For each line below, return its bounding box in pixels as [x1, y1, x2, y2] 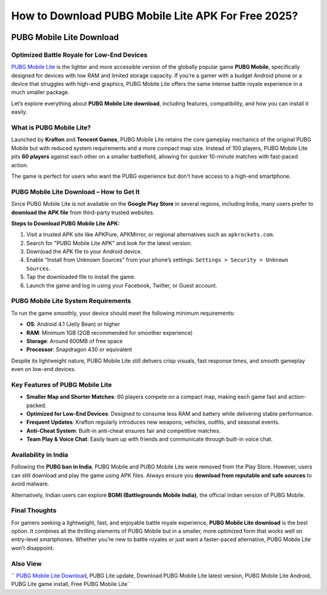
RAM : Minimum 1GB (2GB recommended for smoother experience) [26, 329, 193, 336]
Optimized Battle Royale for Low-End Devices [11, 50, 148, 59]
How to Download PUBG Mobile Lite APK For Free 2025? [11, 9, 299, 22]
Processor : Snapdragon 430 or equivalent [26, 346, 133, 353]
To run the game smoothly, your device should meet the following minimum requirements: [11, 309, 236, 317]
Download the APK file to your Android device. [26, 248, 142, 255]
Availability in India [11, 450, 68, 459]
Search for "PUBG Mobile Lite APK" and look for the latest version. [26, 239, 193, 246]
